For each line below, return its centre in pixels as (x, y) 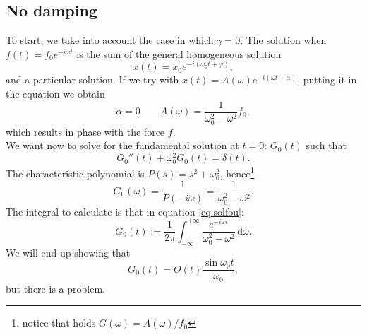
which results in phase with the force (85, 131)
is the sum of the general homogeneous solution (179, 53)
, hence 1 (237, 172)
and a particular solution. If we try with (92, 80)
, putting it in (327, 80)
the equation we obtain (55, 94)
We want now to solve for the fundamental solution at (122, 145)
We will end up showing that (68, 252)
